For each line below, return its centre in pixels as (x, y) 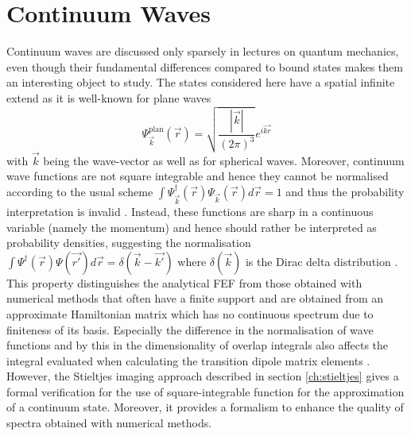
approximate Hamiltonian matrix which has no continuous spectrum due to (190, 313)
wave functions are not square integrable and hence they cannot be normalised (198, 176)
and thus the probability (345, 191)
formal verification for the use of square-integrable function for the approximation (205, 391)
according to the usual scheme (80, 191)
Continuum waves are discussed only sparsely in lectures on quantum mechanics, (203, 51)
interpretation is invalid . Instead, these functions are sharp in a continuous (190, 211)
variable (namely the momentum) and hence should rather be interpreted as (192, 227)
